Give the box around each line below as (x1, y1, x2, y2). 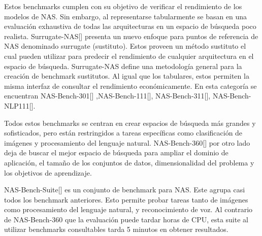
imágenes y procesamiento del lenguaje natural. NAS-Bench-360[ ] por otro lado (4, 137, 250, 148)
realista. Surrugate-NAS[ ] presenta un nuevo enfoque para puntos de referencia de (4, 30, 258, 41)
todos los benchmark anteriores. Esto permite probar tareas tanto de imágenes (4, 194, 248, 205)
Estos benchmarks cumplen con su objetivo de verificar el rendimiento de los (4, 1, 242, 11)
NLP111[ (4, 100, 31, 111)
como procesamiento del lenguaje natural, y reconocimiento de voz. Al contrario (4, 204, 253, 215)
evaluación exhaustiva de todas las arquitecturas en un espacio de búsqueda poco (4, 21, 256, 31)
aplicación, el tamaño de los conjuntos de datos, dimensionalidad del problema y (4, 157, 254, 167)
